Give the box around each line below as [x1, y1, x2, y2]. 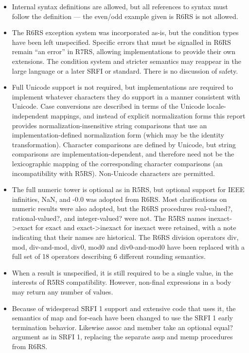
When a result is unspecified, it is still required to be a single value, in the [12, 267, 233, 277]
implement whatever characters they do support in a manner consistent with [12, 91, 240, 101]
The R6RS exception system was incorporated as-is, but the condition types [12, 27, 239, 38]
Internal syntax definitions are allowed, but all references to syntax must [12, 1, 228, 11]
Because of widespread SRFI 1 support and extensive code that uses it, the [12, 303, 236, 313]
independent [12, 110, 49, 120]
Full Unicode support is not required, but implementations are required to [12, 82, 233, 92]
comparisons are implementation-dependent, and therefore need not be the [12, 149, 234, 159]
